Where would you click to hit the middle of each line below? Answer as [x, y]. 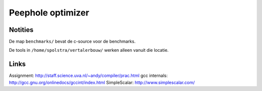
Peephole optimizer [49, 13]
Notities [21, 30]
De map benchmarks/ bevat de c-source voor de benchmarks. [72, 42]
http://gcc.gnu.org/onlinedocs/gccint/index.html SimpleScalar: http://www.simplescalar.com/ [102, 82]
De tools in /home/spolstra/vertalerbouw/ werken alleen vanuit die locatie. [89, 50]
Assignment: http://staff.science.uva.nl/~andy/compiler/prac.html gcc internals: [88, 76]
